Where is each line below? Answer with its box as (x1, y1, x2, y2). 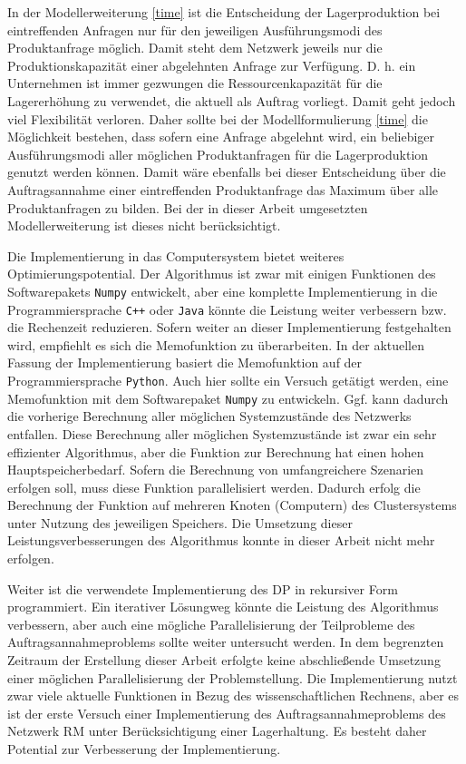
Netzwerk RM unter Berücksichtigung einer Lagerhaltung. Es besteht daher (7, 721, 427, 740)
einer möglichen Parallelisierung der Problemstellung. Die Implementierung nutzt (7, 668, 458, 687)
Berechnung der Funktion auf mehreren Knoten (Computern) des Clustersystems (7, 495, 457, 514)
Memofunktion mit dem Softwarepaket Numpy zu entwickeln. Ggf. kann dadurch (7, 388, 449, 407)
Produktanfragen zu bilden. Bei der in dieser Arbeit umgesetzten (7, 198, 368, 217)
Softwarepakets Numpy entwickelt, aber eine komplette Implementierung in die (7, 281, 438, 300)
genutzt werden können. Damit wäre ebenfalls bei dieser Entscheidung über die (7, 162, 446, 181)
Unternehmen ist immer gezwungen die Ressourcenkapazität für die (7, 73, 383, 93)
